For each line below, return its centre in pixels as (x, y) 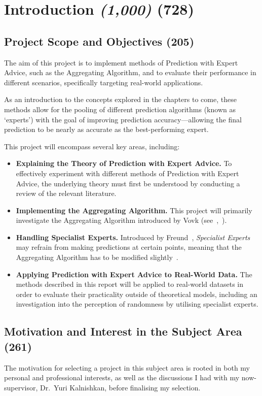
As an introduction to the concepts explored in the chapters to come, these (120, 99)
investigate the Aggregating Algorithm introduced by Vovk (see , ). (121, 220)
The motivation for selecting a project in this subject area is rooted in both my (127, 367)
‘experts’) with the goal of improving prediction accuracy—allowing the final (123, 119)
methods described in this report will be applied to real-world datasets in (130, 284)
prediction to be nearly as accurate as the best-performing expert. (106, 129)
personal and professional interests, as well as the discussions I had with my (122, 377)
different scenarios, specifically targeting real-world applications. (104, 82)
